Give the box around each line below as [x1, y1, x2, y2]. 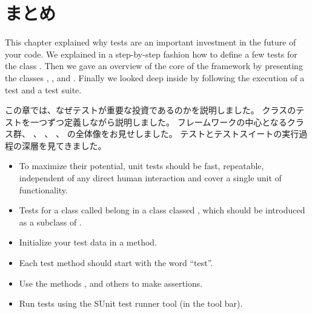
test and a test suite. [5, 83, 82, 96]
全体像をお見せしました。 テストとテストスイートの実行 [75, 127, 299, 140]
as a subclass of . [19, 215, 82, 228]
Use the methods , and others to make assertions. [19, 276, 203, 289]
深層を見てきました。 [21, 139, 107, 152]
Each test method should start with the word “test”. [19, 256, 213, 269]
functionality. [19, 183, 68, 196]
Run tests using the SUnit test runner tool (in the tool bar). [19, 297, 243, 310]
